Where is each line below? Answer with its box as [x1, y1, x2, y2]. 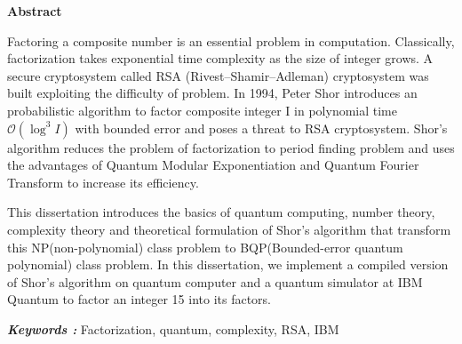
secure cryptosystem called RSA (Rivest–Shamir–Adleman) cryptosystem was [7, 66, 429, 84]
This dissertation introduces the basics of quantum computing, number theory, [7, 203, 435, 221]
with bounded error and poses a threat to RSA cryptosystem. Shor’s [75, 118, 448, 137]
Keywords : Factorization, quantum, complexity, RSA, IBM [7, 319, 339, 338]
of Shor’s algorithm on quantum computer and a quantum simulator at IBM [7, 272, 423, 291]
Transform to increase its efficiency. [7, 172, 199, 191]
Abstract [7, 2, 62, 20]
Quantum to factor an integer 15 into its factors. [7, 290, 271, 308]
